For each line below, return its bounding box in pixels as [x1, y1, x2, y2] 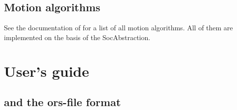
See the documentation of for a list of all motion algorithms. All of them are [4, 22, 233, 33]
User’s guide [4, 61, 89, 81]
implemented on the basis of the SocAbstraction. [4, 32, 151, 42]
